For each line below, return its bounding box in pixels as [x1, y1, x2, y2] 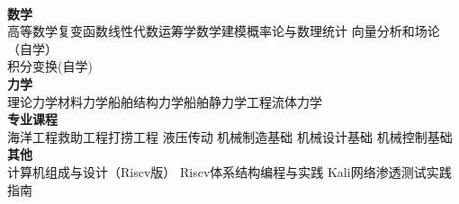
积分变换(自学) [7, 57, 93, 75]
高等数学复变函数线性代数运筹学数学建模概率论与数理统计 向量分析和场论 [7, 22, 440, 40]
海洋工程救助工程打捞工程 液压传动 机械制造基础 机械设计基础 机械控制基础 [7, 127, 453, 146]
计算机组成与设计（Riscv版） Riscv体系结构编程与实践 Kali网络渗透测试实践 [7, 162, 452, 181]
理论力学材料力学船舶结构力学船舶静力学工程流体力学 [7, 92, 322, 111]
